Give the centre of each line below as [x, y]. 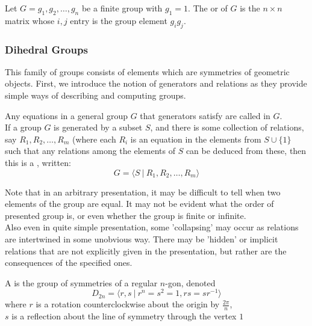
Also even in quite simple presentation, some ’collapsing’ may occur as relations [152, 227]
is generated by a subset [98, 127]
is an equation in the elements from [196, 139]
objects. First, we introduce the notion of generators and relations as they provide [156, 83]
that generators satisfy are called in [205, 115]
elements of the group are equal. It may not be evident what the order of [139, 204]
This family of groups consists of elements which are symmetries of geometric [147, 71]
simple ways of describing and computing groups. [95, 95]
